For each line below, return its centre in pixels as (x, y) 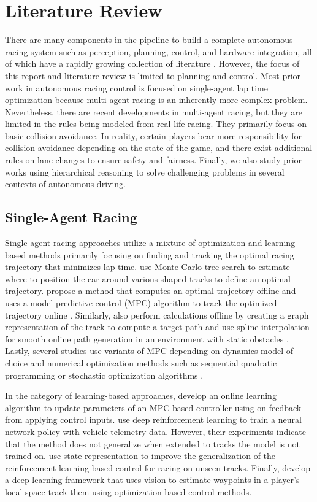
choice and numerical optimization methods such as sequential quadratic (141, 362)
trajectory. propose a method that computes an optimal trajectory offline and (151, 291)
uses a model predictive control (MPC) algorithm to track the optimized (141, 303)
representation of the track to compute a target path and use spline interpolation (157, 327)
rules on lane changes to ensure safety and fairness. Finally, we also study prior (154, 160)
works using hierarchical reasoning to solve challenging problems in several (145, 172)
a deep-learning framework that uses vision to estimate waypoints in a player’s (152, 480)
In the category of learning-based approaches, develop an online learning (141, 396)
